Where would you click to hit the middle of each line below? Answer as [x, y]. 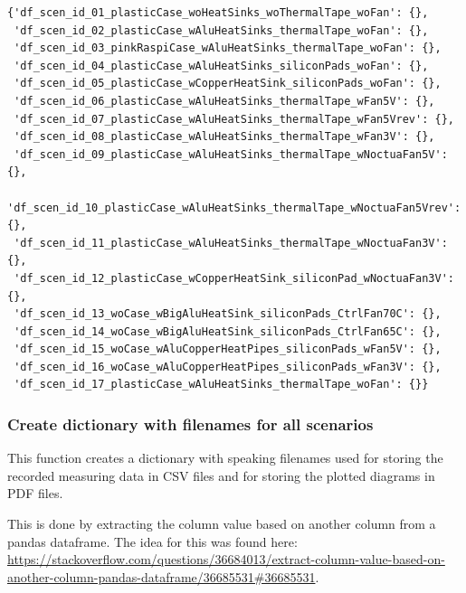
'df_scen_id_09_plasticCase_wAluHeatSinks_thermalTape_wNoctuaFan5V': [231, 154]
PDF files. [35, 493]
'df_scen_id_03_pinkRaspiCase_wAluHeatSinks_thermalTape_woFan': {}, [228, 48]
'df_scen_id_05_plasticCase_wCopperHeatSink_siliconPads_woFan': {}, [228, 84]
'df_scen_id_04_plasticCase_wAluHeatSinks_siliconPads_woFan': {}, [221, 66]
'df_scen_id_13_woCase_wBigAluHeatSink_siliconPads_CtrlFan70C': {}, [228, 314]
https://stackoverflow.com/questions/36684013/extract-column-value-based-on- [226, 559]
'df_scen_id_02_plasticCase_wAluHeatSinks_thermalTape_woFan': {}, [221, 30]
